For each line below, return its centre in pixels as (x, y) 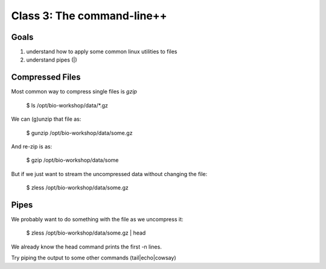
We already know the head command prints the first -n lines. (87, 247)
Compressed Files (46, 78)
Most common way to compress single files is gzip (74, 92)
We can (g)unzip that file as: (46, 119)
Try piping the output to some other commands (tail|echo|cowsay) (94, 258)
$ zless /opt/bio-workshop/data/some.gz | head (86, 233)
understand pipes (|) (52, 60)
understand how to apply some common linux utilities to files (102, 52)
